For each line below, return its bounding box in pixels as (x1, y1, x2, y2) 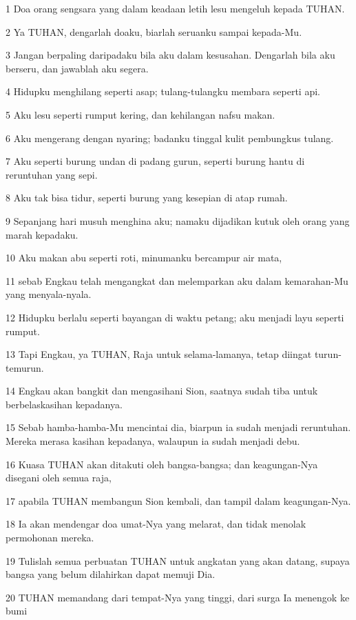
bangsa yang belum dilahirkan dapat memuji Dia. (6, 567, 216, 581)
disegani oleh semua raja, (6, 470, 112, 485)
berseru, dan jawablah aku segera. (6, 61, 149, 75)
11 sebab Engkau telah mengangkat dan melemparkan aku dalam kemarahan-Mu (6, 273, 348, 288)
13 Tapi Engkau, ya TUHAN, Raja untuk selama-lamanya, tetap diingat (6, 347, 312, 361)
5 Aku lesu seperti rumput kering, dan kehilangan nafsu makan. (6, 107, 275, 121)
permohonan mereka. (6, 530, 94, 545)
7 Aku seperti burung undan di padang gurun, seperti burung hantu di (6, 154, 305, 168)
